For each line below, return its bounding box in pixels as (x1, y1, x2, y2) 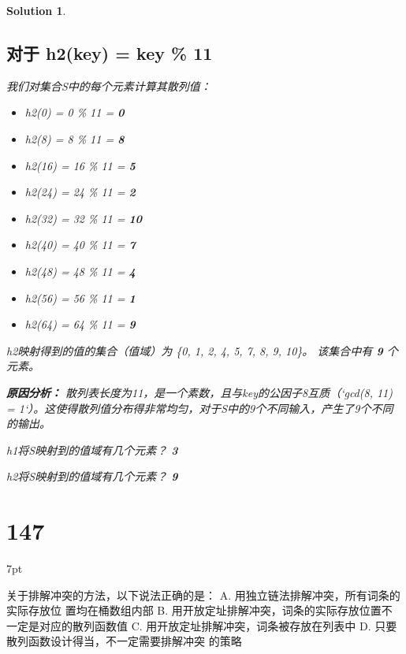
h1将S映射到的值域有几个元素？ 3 (6, 441, 178, 458)
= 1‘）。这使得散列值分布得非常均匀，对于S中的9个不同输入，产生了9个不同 (6, 399, 393, 416)
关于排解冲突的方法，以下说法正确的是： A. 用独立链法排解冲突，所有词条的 (6, 586, 400, 603)
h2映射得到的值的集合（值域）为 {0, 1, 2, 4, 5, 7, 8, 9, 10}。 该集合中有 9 (6, 342, 383, 359)
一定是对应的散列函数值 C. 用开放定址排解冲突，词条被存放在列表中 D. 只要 (6, 617, 397, 634)
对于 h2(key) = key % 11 (6, 40, 213, 65)
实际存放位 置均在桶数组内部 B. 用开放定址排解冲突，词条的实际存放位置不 (6, 602, 393, 619)
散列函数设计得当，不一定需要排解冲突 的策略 (6, 633, 242, 649)
